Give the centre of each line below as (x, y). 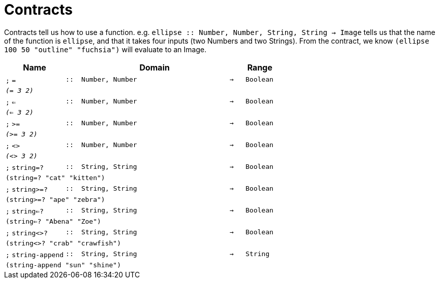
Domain (154, 67)
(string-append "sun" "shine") (63, 265)
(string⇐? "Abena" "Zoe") (53, 221)
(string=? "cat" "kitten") (55, 178)
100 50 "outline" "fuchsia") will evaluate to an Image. (105, 49)
